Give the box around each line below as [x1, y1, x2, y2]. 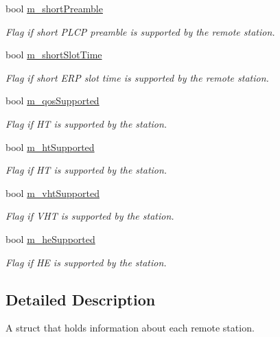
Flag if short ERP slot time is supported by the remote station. [5, 70, 269, 84]
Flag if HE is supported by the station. [5, 255, 167, 269]
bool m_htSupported [5, 139, 95, 154]
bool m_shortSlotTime [5, 47, 102, 62]
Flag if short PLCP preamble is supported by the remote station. [5, 24, 275, 38]
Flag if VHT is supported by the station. [5, 209, 174, 223]
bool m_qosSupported [5, 93, 100, 108]
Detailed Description [5, 288, 156, 310]
